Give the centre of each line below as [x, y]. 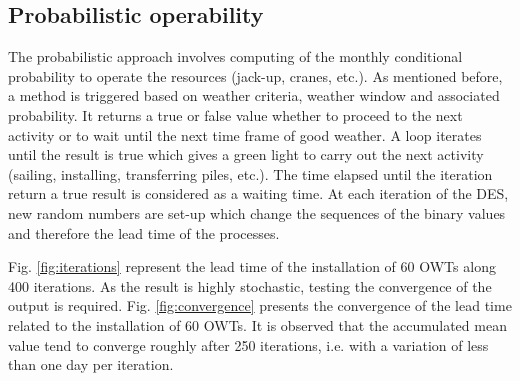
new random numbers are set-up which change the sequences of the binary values [257, 212]
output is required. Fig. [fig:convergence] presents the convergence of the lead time [260, 305]
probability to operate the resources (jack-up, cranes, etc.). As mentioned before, [255, 75]
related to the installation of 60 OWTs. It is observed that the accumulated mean [257, 324]
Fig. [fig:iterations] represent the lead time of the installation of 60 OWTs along [252, 266]
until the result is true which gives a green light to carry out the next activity [246, 154]
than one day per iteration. [91, 364]
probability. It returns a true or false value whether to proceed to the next [235, 114]
